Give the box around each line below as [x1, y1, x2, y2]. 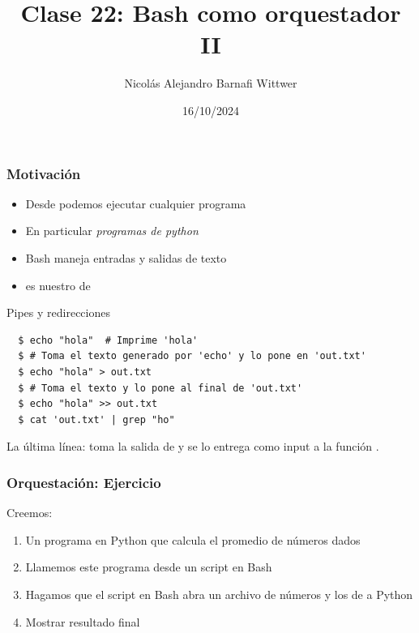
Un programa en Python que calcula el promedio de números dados [25, 531, 361, 548]
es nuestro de [25, 276, 91, 293]
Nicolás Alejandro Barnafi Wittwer [124, 75, 297, 92]
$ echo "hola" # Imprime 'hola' [18, 334, 199, 346]
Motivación [6, 163, 81, 183]
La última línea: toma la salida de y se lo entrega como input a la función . [6, 438, 379, 455]
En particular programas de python [25, 222, 199, 239]
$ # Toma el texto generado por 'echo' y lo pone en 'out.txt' [18, 350, 366, 362]
